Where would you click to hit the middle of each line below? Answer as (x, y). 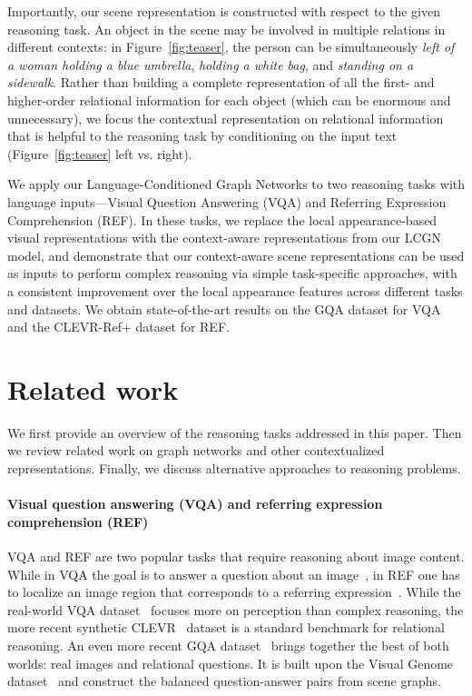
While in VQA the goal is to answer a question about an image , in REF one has (234, 574)
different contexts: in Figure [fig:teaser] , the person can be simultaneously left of (231, 47)
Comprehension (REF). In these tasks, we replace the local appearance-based (222, 219)
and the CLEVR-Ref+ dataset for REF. (118, 327)
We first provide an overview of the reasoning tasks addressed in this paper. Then (235, 432)
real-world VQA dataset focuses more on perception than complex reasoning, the (236, 609)
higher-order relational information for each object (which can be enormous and (229, 99)
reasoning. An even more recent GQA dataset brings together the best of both (228, 645)
